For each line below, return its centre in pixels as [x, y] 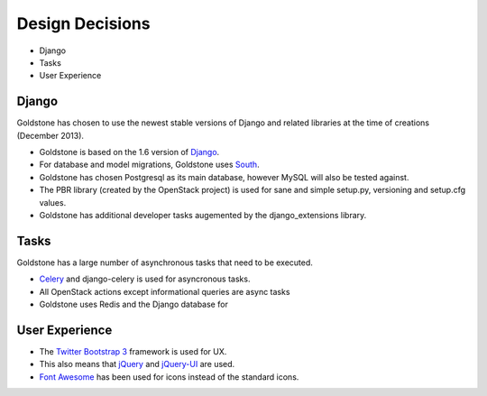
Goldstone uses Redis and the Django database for [134, 304]
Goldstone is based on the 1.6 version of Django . [129, 152]
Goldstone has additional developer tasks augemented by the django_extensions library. [203, 215]
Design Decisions [83, 23]
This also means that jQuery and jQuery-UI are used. [137, 364]
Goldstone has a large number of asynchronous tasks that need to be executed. [165, 262]
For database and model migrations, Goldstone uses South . [150, 165]
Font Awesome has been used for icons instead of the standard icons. [169, 377]
